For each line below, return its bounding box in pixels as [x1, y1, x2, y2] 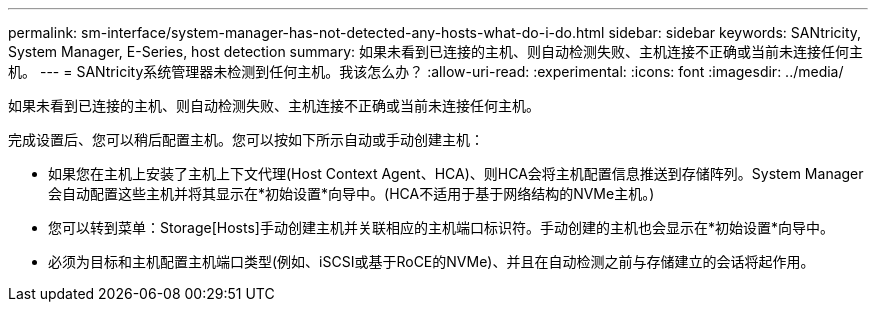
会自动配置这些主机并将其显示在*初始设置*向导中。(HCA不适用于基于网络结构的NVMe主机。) [48, 185, 655, 202]
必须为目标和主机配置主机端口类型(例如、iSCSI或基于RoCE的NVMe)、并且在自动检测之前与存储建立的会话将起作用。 [48, 253, 815, 270]
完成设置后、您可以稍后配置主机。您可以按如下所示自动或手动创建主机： [8, 131, 484, 148]
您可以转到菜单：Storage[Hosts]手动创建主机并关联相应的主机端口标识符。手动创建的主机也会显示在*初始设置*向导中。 [48, 219, 834, 236]
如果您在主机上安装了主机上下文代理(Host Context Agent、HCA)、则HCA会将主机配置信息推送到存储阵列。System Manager [48, 165, 864, 182]
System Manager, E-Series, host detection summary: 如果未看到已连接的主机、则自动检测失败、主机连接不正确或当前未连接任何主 [8, 43, 863, 60]
